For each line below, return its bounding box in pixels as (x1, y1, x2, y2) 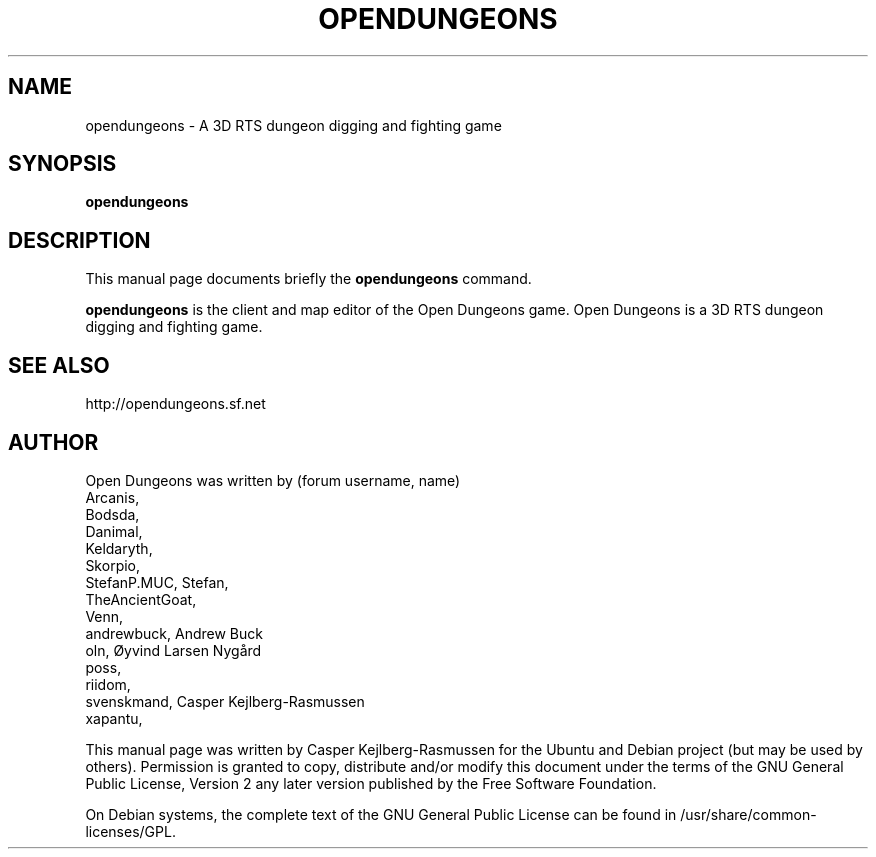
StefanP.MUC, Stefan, (85, 573, 229, 591)
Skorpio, (85, 556, 141, 574)
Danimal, (85, 522, 143, 540)
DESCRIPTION (8, 227, 151, 253)
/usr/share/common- (680, 805, 817, 823)
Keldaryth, (85, 539, 153, 557)
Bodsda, (85, 505, 140, 523)
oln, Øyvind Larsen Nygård (85, 641, 262, 659)
